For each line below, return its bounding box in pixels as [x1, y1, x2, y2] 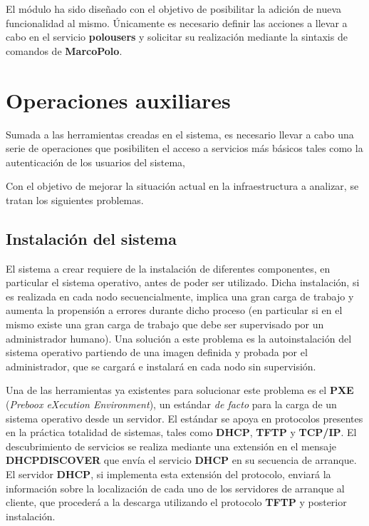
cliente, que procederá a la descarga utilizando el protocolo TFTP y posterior [6, 495, 347, 510]
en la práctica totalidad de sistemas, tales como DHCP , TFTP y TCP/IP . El [6, 425, 357, 440]
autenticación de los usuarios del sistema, [6, 154, 186, 169]
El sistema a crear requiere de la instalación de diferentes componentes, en [6, 261, 331, 275]
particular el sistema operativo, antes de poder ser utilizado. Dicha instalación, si [6, 275, 360, 290]
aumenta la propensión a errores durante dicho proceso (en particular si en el [6, 303, 343, 318]
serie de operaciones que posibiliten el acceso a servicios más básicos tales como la [6, 141, 363, 156]
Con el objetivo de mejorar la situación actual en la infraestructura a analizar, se [6, 178, 359, 193]
